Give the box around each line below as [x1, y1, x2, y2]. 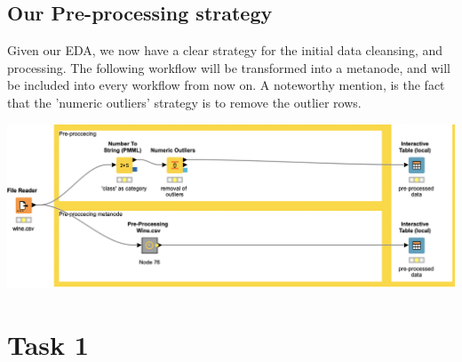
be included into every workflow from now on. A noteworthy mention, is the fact [7, 76, 445, 94]
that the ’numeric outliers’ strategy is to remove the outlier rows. [7, 93, 362, 111]
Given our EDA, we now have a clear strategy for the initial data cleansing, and [7, 41, 443, 60]
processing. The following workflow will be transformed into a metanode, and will [7, 58, 450, 76]
